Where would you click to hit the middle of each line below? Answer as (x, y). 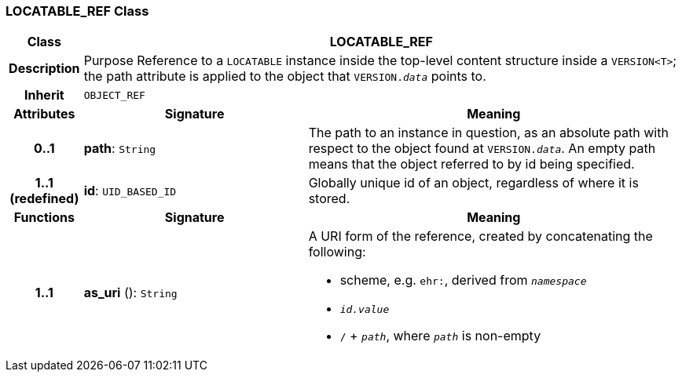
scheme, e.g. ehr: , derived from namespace (463, 280)
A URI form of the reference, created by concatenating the (480, 236)
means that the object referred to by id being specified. (471, 164)
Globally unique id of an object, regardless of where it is (473, 183)
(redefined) (44, 199)
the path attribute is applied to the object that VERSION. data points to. (285, 76)
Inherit (44, 95)
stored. (329, 199)
